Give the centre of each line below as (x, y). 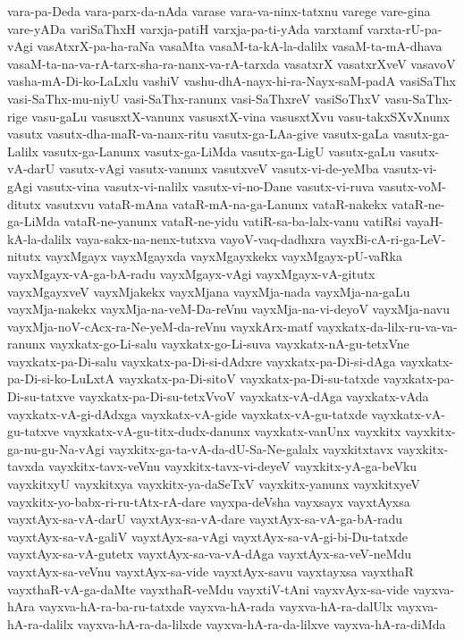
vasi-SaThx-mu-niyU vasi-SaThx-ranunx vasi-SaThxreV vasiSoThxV (194, 98)
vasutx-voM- (413, 185)
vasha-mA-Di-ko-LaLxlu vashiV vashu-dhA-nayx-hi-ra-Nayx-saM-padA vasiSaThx (232, 81)
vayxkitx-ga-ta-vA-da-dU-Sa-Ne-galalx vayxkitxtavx (251, 448)
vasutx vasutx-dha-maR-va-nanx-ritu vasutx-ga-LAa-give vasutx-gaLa (198, 134)
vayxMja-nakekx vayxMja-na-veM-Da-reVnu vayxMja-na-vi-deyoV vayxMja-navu (228, 309)
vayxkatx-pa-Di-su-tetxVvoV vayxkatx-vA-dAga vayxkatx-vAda (254, 396)
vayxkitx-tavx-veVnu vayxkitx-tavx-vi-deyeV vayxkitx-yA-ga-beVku (233, 466)
